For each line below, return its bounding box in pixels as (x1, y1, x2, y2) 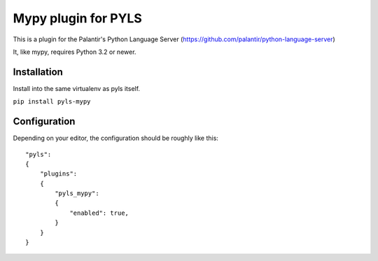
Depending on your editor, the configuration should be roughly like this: (13, 134, 218, 143)
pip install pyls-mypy (13, 98, 91, 106)
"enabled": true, (69, 209, 129, 217)
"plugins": (39, 170, 78, 178)
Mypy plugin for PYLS (13, 10, 143, 26)
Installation (13, 66, 63, 78)
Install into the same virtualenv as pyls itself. (13, 84, 140, 92)
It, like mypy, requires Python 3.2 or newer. (13, 48, 136, 56)
